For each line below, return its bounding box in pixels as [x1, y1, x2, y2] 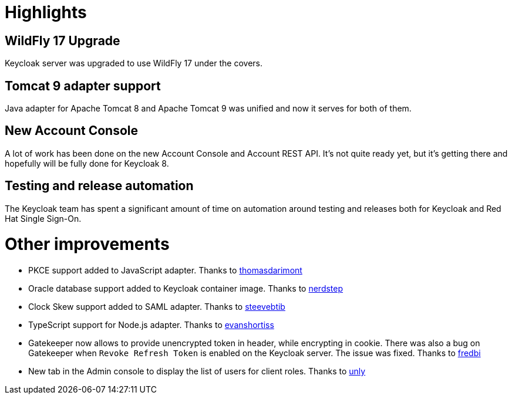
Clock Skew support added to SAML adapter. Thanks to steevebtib [28, 302, 285, 312]
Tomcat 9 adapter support [5, 78, 161, 93]
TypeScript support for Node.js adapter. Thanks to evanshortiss [28, 320, 274, 330]
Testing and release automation [5, 178, 194, 194]
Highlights [5, 2, 87, 22]
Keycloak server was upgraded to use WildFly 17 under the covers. [5, 58, 262, 69]
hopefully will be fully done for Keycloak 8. [5, 158, 169, 168]
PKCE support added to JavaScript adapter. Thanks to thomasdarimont [28, 265, 302, 276]
